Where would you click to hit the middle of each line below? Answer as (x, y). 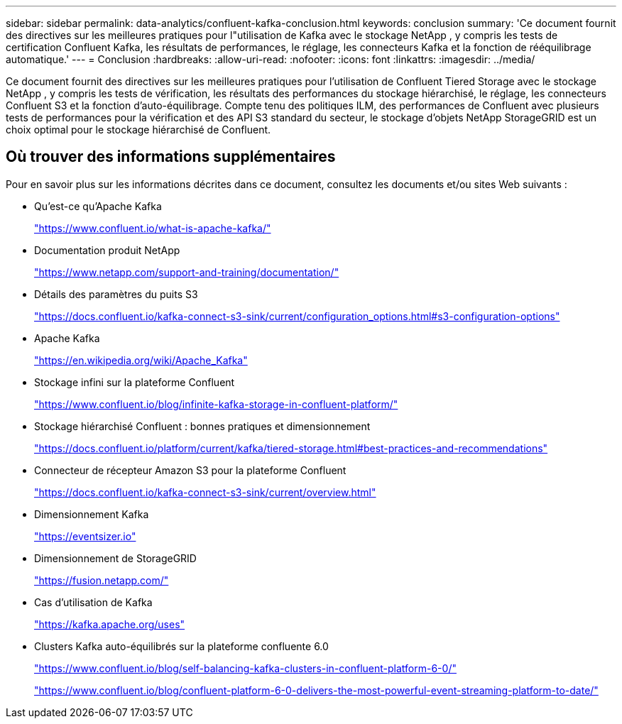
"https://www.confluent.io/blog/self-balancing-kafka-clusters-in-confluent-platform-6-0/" (245, 668)
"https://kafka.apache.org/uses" (110, 624)
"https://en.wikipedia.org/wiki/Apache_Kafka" (141, 360)
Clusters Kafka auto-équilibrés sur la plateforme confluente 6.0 (181, 646)
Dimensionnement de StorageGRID (115, 558)
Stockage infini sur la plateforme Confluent (135, 382)
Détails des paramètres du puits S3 (116, 294)
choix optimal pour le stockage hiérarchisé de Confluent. (138, 130)
